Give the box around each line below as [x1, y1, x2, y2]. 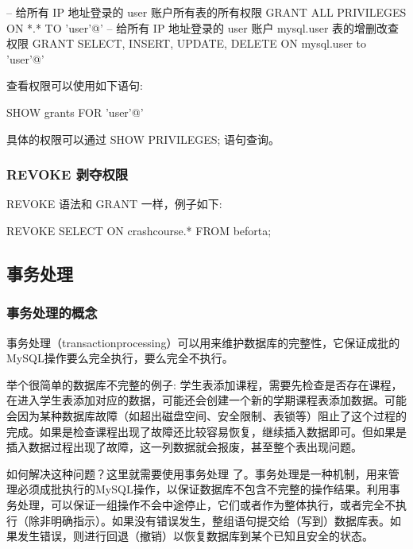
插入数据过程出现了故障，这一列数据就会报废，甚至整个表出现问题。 [6, 439, 362, 455]
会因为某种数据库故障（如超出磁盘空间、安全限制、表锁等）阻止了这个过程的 [6, 407, 407, 423]
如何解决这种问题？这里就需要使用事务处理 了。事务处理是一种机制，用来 [6, 465, 388, 481]
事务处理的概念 [6, 303, 98, 323]
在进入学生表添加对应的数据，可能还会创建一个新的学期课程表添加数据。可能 [6, 392, 407, 408]
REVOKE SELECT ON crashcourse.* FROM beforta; [6, 222, 272, 238]
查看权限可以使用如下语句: [6, 77, 143, 94]
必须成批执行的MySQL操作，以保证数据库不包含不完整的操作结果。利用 [17, 481, 389, 497]
